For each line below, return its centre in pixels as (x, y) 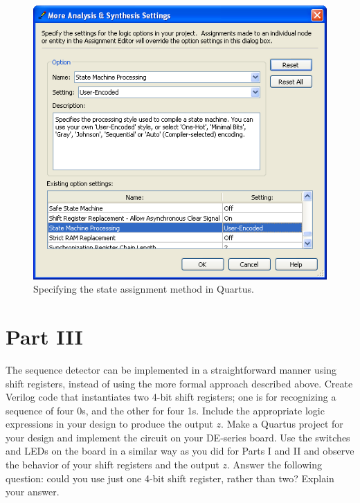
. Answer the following (275, 465)
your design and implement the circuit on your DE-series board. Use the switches (178, 437)
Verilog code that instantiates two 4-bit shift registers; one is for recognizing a (171, 397)
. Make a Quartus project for (282, 424)
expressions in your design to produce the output (109, 424)
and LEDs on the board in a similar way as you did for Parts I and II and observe (180, 451)
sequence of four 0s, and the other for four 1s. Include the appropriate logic (165, 410)
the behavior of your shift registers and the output (112, 465)
